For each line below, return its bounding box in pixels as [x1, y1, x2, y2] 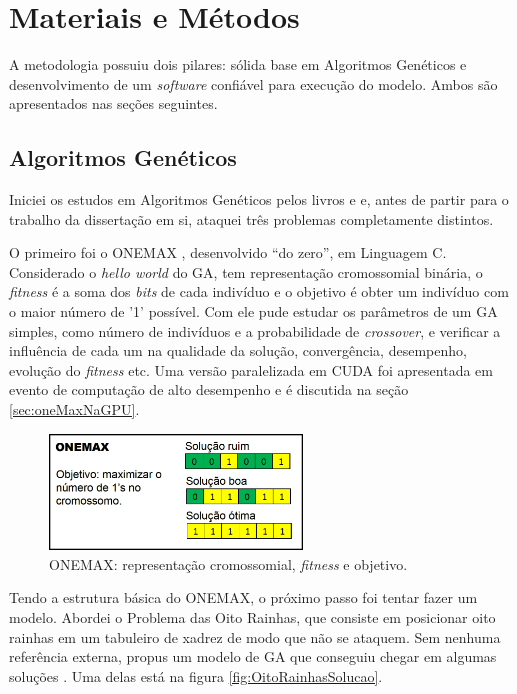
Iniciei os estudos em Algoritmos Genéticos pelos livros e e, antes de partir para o [9, 189, 509, 210]
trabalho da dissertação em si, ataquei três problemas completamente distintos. [9, 208, 494, 229]
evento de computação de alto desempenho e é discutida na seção [9, 379, 409, 400]
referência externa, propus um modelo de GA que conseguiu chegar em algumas [9, 646, 497, 667]
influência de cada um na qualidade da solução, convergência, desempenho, [9, 340, 467, 361]
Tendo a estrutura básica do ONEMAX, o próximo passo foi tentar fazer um [9, 587, 478, 608]
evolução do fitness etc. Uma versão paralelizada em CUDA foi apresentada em [9, 359, 493, 380]
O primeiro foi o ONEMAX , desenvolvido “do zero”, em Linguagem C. [9, 242, 447, 263]
